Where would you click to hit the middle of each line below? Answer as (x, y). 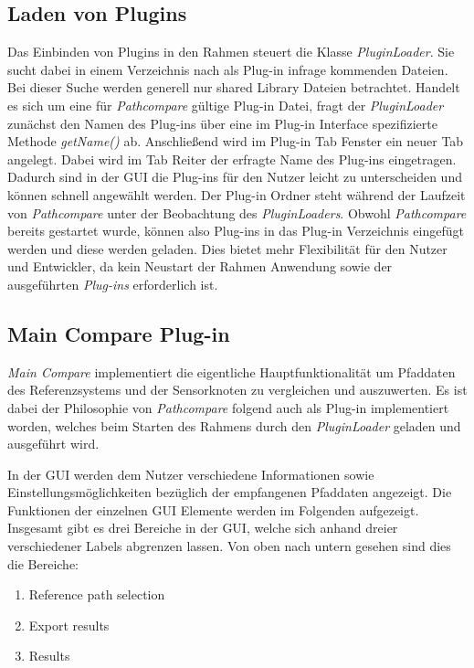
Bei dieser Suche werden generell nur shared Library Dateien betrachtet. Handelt (234, 87)
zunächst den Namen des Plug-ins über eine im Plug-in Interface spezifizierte (222, 123)
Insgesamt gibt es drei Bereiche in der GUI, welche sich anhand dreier (203, 528)
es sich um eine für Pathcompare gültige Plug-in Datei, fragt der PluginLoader (226, 105)
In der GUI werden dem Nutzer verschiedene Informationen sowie (191, 474)
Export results (69, 625)
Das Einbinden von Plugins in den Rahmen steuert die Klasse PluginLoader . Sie (231, 52)
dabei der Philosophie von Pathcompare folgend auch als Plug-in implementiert (228, 407)
